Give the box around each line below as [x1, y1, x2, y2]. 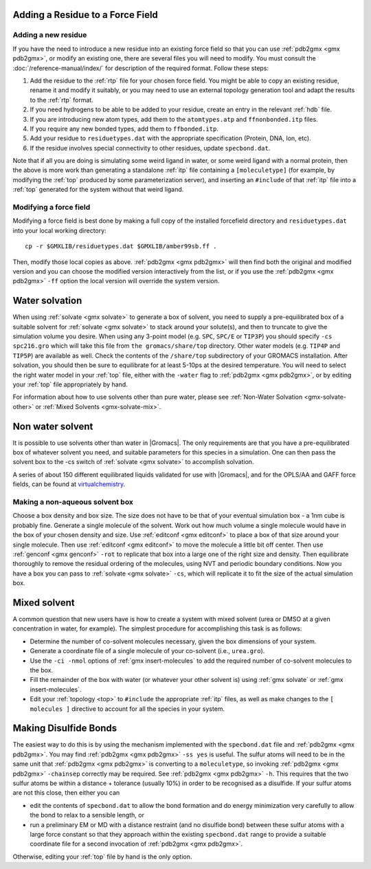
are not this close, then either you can [12, 789, 120, 797]
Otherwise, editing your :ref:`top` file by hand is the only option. [12, 852, 192, 861]
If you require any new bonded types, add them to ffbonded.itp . [30, 124, 219, 133]
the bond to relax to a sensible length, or [30, 811, 144, 819]
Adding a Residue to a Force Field [12, 9, 158, 21]
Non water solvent [12, 420, 93, 432]
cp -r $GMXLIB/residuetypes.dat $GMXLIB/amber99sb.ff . [25, 243, 217, 250]
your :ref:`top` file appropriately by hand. [12, 380, 128, 388]
